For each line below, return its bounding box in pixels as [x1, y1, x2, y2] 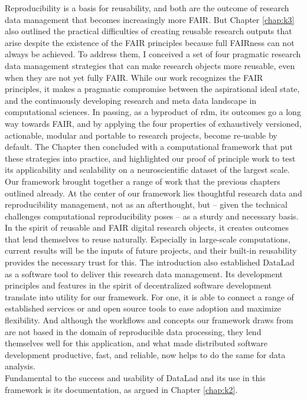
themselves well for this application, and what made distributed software [5, 337, 268, 349]
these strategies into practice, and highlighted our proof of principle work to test [5, 152, 296, 164]
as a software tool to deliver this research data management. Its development [5, 267, 283, 280]
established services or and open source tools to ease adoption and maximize [5, 302, 282, 314]
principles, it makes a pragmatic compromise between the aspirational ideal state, [5, 83, 300, 95]
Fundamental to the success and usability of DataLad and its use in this [5, 372, 266, 383]
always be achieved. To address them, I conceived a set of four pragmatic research [5, 48, 301, 60]
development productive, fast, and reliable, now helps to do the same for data [5, 348, 286, 360]
